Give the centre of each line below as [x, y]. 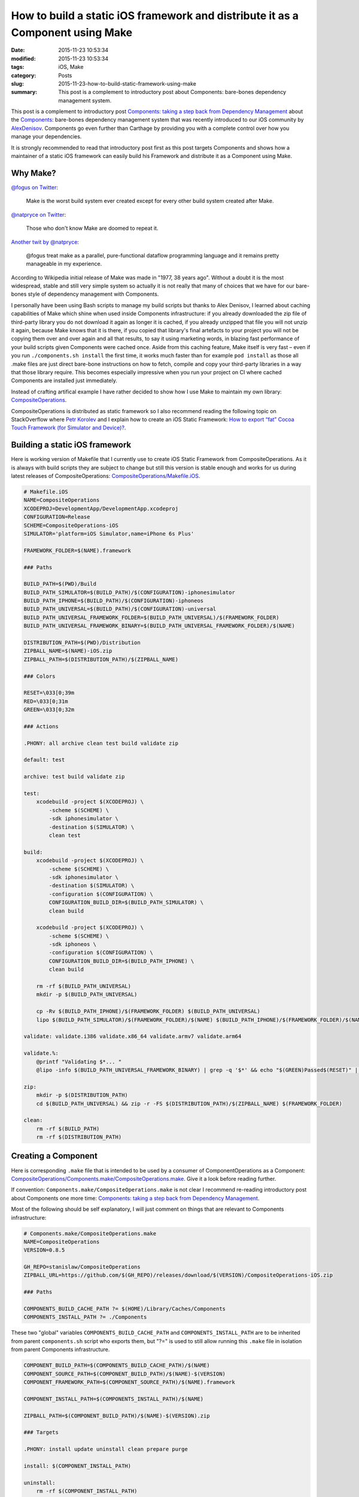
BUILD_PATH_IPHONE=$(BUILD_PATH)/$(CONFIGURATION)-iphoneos [114, 601]
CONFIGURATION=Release [57, 517]
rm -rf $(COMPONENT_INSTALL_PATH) [87, 1491]
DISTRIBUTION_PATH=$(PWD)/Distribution [82, 643]
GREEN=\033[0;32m [49, 710]
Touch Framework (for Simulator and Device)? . [69, 428]
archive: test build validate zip [74, 777]
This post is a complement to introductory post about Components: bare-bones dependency [172, 92]
